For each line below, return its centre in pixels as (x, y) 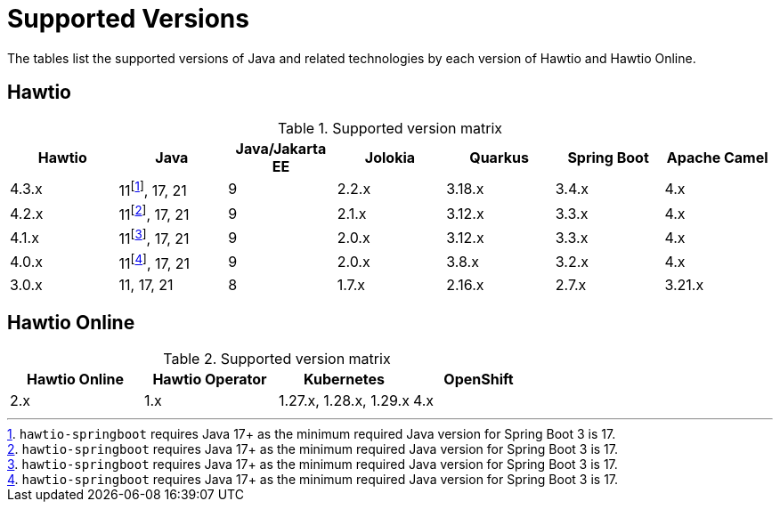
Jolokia (390, 157)
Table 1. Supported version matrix (390, 128)
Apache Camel (717, 157)
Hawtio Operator (210, 379)
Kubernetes (344, 379)
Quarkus (499, 157)
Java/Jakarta (281, 148)
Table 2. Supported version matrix (277, 358)
